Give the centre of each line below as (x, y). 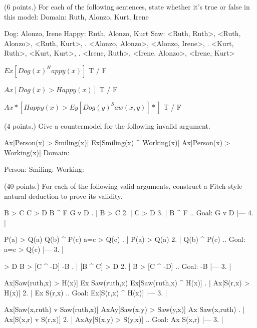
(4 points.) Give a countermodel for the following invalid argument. (107, 125)
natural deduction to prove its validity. (63, 196)
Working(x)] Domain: (37, 152)
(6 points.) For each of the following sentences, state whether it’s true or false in (127, 7)
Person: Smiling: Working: (44, 169)
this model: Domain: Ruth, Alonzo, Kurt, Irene (76, 16)
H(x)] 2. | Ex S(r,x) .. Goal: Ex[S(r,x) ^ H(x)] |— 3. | (86, 292)
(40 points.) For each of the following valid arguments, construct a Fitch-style (123, 186)
